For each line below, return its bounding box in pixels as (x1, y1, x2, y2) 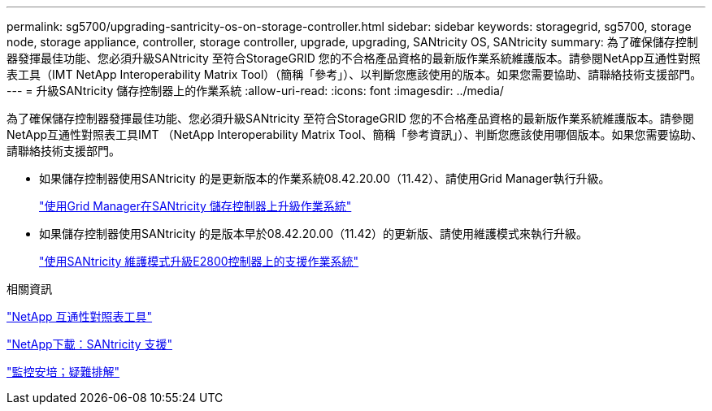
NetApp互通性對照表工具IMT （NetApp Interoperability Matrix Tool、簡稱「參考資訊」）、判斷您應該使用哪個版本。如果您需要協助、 (7, 128, 703, 141)
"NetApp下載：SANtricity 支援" (7, 337, 172, 351)
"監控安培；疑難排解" (7, 365, 120, 379)
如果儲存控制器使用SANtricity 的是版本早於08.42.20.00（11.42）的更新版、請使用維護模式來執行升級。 (39, 227, 588, 240)
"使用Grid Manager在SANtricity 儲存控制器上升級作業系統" (39, 199, 352, 213)
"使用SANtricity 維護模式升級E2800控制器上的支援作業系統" (39, 254, 359, 268)
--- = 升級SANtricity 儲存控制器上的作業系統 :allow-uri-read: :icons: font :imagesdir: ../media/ (7, 84, 504, 97)
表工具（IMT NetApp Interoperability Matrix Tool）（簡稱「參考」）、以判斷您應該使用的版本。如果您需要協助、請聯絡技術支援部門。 (7, 67, 702, 81)
